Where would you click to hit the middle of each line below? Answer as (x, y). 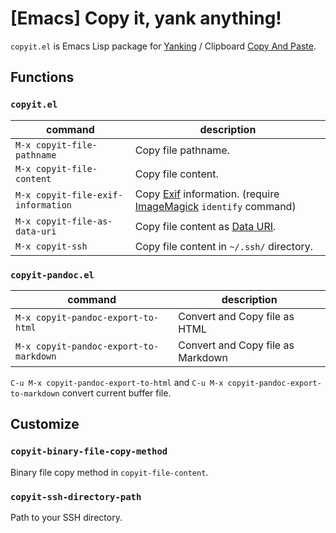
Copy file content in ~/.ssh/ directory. (224, 246)
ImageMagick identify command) (215, 206)
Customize (45, 424)
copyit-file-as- (74, 221)
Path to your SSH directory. (66, 517)
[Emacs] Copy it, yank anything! (146, 18)
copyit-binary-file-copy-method (89, 451)
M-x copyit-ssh (51, 246)
